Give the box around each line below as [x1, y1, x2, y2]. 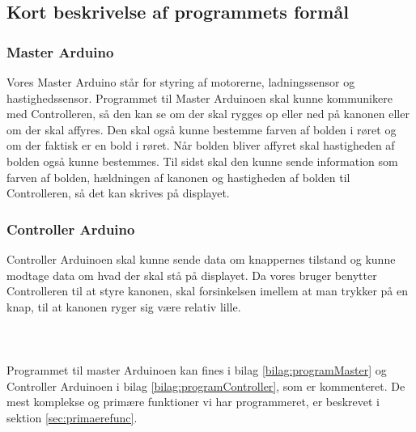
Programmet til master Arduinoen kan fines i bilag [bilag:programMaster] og [6, 362, 387, 379]
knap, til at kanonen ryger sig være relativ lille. [6, 298, 241, 315]
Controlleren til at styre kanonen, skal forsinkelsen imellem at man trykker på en [6, 282, 408, 299]
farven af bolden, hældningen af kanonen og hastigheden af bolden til [6, 168, 350, 185]
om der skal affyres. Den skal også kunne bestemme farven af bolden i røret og [6, 121, 397, 138]
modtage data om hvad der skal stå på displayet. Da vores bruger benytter [6, 266, 377, 283]
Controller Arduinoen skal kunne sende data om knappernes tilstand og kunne [6, 250, 396, 267]
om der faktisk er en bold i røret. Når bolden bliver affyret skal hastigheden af [6, 137, 395, 154]
